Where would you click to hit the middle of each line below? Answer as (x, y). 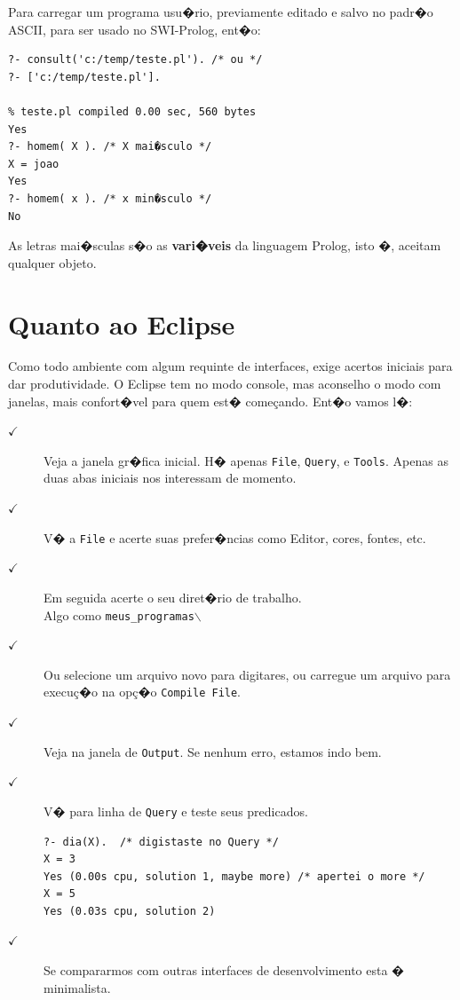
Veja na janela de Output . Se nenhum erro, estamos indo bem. (213, 751)
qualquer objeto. (52, 262)
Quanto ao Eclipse (122, 323)
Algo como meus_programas (119, 614)
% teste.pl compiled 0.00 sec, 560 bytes (132, 111)
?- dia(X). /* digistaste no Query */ (161, 842)
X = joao (34, 164)
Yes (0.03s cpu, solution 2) (130, 911)
